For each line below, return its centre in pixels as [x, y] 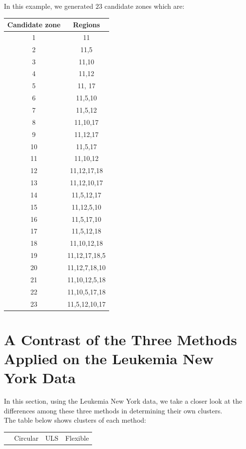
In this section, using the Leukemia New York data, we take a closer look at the [123, 401]
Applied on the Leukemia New [109, 358]
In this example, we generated [49, 6]
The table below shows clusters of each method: [75, 420]
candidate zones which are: [144, 6]
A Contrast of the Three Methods [121, 339]
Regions [86, 25]
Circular [26, 438]
